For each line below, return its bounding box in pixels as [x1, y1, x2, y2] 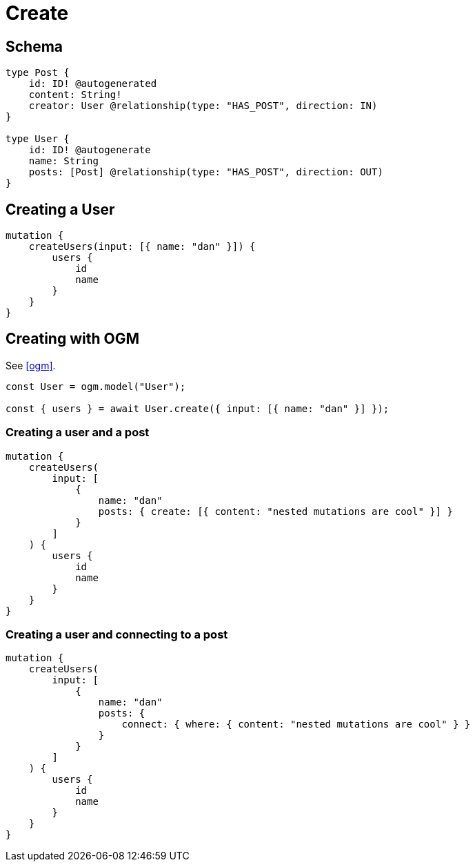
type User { [6, 133, 70, 145]
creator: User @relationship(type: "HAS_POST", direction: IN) [28, 100, 378, 112]
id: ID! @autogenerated [28, 78, 157, 90]
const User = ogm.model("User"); [6, 380, 186, 392]
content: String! [28, 89, 122, 101]
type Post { [6, 67, 70, 79]
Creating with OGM [6, 330, 140, 348]
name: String [28, 155, 99, 167]
